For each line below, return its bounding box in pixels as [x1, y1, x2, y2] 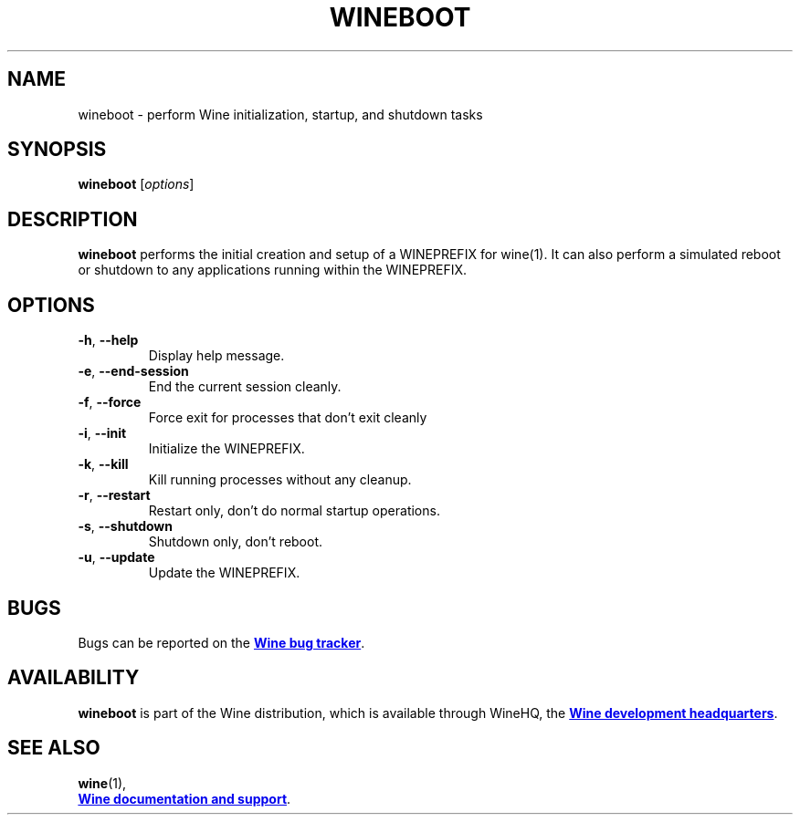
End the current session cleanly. [148, 379, 342, 395]
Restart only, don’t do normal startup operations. [148, 503, 440, 519]
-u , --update [78, 549, 155, 566]
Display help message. [148, 348, 285, 364]
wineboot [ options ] [78, 176, 195, 192]
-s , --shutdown [78, 518, 173, 535]
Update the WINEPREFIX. [148, 565, 300, 581]
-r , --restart [78, 487, 151, 504]
